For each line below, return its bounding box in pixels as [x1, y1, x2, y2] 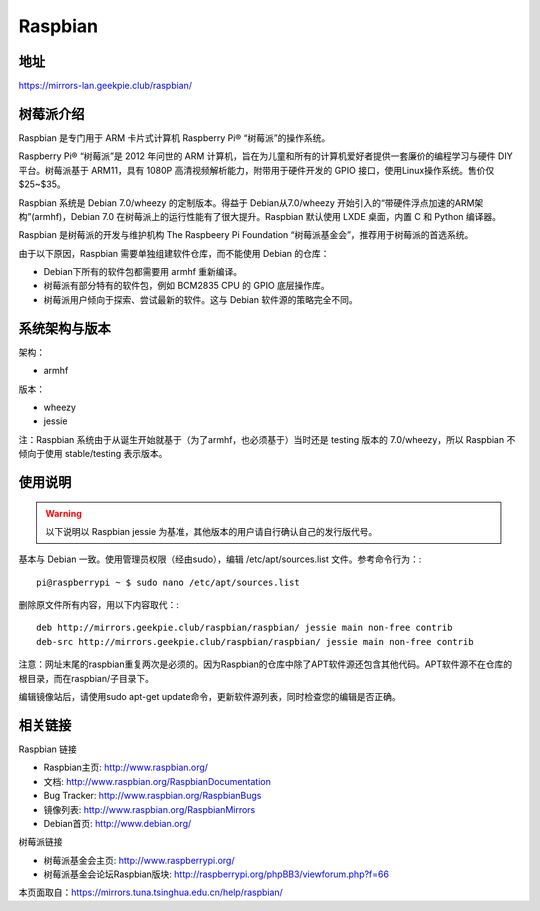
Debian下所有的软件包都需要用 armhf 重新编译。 [43, 266, 243, 278]
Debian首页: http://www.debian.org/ [43, 817, 192, 829]
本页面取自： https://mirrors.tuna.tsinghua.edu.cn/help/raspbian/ [18, 886, 284, 899]
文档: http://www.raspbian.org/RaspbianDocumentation [43, 775, 272, 787]
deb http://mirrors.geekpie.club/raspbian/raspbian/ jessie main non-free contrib [36, 622, 453, 634]
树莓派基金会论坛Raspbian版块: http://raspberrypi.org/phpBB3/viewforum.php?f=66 [43, 868, 390, 880]
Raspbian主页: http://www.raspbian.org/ [43, 761, 209, 774]
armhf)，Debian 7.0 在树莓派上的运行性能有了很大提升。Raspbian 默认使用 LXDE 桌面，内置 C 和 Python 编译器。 [34, 210, 502, 222]
